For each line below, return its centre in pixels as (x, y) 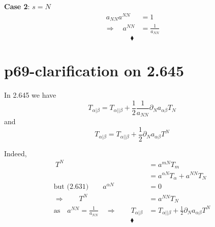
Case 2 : (17, 6)
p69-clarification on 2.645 (94, 70)
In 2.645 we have (30, 95)
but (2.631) (71, 187)
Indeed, (16, 153)
